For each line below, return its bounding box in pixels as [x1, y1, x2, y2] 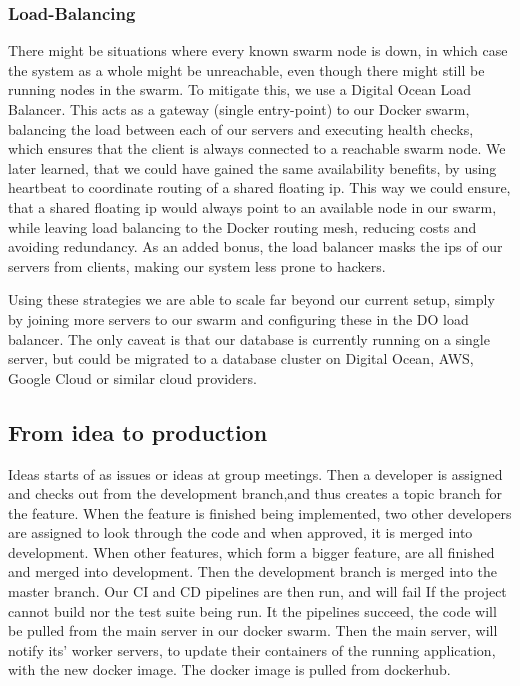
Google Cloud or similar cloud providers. [8, 367, 257, 388]
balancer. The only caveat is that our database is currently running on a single [8, 328, 490, 349]
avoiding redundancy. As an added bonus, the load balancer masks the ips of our [8, 236, 503, 257]
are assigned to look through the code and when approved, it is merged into [8, 522, 473, 543]
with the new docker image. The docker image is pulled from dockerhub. [8, 659, 451, 680]
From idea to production [8, 416, 268, 447]
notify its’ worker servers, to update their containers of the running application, [8, 639, 496, 660]
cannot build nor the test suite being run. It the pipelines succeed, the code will [8, 600, 497, 621]
